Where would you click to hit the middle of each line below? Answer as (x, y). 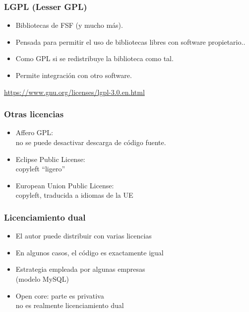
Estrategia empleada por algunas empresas (80, 269)
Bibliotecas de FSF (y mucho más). (69, 25)
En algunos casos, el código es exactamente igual (90, 252)
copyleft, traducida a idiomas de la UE (74, 195)
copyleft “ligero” (40, 169)
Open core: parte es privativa (60, 295)
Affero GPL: (34, 132)
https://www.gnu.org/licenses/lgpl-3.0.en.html (74, 92)
